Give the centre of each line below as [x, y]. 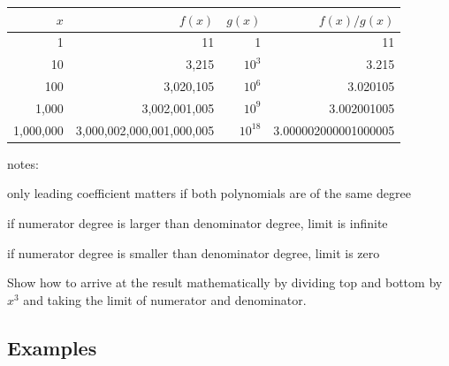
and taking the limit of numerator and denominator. [165, 299]
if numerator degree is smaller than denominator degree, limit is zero [194, 252]
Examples [52, 347]
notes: [23, 163]
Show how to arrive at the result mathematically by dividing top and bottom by [225, 282]
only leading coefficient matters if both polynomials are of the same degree [209, 193]
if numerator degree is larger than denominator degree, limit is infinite [198, 223]
